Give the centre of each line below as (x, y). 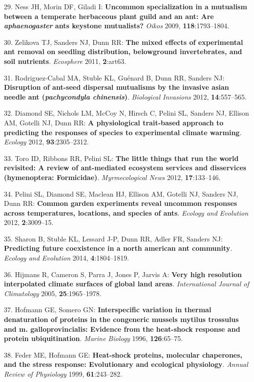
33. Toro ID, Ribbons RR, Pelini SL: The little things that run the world (121, 158)
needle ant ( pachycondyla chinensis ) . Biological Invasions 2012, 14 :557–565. (125, 96)
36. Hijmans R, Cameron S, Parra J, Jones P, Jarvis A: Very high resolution (123, 274)
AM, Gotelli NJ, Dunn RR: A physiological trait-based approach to (114, 122)
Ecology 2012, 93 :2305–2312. (46, 142)
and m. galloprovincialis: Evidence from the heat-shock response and (122, 329)
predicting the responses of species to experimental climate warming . (123, 132)
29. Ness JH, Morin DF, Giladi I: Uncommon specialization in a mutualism (126, 6)
